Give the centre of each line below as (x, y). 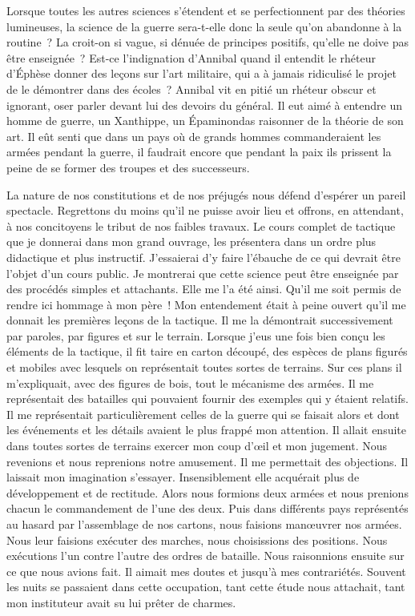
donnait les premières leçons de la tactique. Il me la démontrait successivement (200, 320)
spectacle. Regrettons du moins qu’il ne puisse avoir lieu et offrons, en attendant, (205, 210)
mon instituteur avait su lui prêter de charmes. (121, 602)
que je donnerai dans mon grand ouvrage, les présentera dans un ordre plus (191, 242)
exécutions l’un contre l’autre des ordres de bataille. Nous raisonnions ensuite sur (205, 556)
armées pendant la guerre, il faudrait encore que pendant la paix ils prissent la (199, 152)
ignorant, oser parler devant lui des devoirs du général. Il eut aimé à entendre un (205, 105)
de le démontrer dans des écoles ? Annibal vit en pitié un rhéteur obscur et (191, 89)
